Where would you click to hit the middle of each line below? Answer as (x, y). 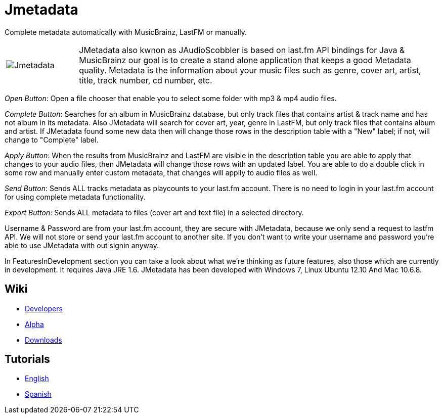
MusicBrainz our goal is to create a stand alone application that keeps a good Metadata (245, 60)
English (37, 379)
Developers (44, 308)
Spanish (38, 394)
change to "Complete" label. (52, 140)
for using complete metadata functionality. (75, 197)
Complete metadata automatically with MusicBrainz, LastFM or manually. (126, 32)
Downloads (43, 340)
